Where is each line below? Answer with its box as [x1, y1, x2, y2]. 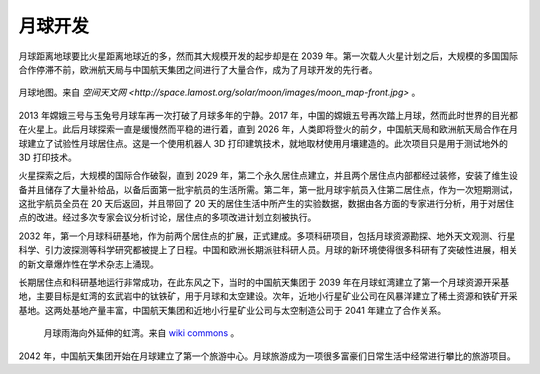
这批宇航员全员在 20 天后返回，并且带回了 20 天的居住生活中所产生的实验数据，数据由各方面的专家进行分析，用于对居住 [18, 198, 515, 210]
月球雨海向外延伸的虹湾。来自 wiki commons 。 [43, 327, 240, 339]
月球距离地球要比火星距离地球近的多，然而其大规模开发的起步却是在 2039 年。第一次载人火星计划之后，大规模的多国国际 [18, 50, 519, 62]
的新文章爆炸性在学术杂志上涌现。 [18, 258, 159, 270]
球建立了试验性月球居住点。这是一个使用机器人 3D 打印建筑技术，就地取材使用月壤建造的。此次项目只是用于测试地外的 [18, 137, 509, 149]
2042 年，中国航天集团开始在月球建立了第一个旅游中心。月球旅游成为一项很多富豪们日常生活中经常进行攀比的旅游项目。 [18, 350, 516, 362]
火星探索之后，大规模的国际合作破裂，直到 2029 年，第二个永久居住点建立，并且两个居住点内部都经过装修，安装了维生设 [18, 170, 519, 182]
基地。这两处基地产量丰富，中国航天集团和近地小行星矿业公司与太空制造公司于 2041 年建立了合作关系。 [18, 304, 447, 316]
